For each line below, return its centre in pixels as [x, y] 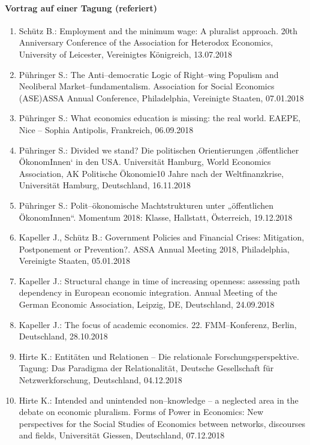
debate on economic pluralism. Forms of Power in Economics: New [141, 412]
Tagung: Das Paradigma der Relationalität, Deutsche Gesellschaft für [146, 368]
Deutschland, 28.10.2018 [63, 336]
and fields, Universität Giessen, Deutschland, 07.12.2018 [122, 435]
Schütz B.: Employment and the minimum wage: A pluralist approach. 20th [158, 30]
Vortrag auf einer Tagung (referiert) [81, 7]
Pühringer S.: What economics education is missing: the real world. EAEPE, [160, 118]
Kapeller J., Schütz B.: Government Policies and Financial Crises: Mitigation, [162, 237]
